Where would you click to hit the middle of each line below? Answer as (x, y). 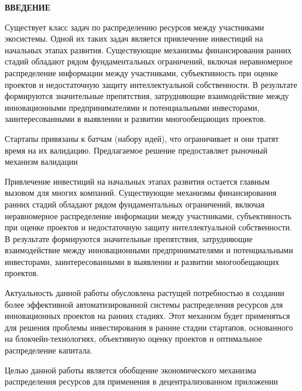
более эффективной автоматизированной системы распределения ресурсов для (144, 304)
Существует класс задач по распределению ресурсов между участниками (135, 27)
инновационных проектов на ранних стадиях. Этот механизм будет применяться (147, 316)
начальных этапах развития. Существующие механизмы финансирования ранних (148, 50)
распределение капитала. (49, 350)
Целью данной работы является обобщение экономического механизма (131, 370)
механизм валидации (41, 161)
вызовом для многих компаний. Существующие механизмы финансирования (141, 193)
